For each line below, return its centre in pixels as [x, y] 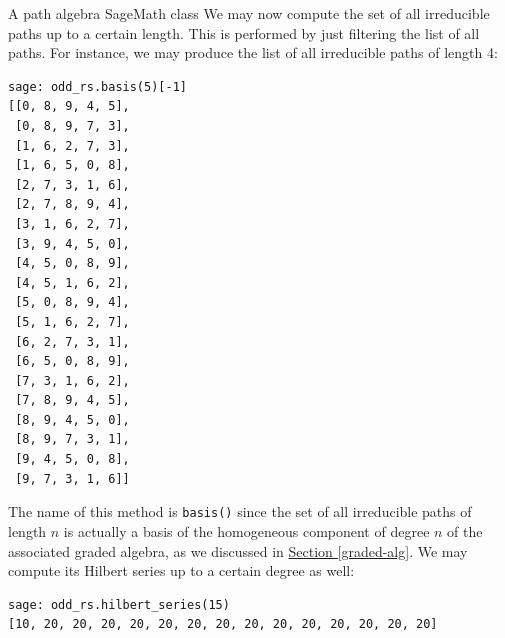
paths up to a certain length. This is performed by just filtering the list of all [244, 32]
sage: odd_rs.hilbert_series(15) [119, 604]
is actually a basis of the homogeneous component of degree [246, 530]
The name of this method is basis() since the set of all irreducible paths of [240, 511]
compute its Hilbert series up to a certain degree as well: [181, 570]
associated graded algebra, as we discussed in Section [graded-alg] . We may [238, 550]
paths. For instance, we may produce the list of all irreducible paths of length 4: [253, 52]
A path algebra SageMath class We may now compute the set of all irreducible [249, 13]
